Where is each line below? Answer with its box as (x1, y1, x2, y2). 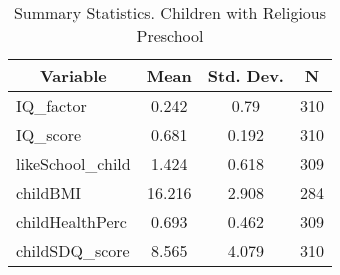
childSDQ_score (16, 239, 130, 262)
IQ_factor (16, 94, 87, 117)
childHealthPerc (16, 210, 127, 233)
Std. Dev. (207, 64, 284, 87)
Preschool (136, 24, 204, 47)
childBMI (16, 181, 82, 204)
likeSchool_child (16, 152, 131, 175)
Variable (39, 64, 107, 87)
